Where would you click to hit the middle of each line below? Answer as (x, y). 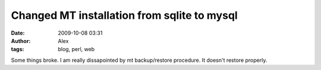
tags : (18, 49)
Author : (21, 41)
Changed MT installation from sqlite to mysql (124, 15)
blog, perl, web (76, 49)
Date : (18, 33)
